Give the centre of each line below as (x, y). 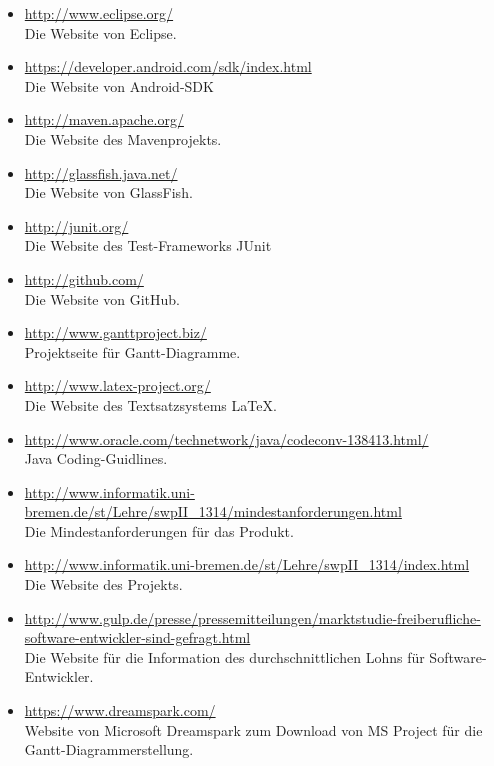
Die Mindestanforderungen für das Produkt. (159, 530)
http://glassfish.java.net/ (101, 172)
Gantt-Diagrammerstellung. (109, 749)
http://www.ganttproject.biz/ (115, 332)
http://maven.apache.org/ (104, 119)
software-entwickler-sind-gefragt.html (137, 637)
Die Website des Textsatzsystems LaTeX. (150, 404)
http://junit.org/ (76, 225)
